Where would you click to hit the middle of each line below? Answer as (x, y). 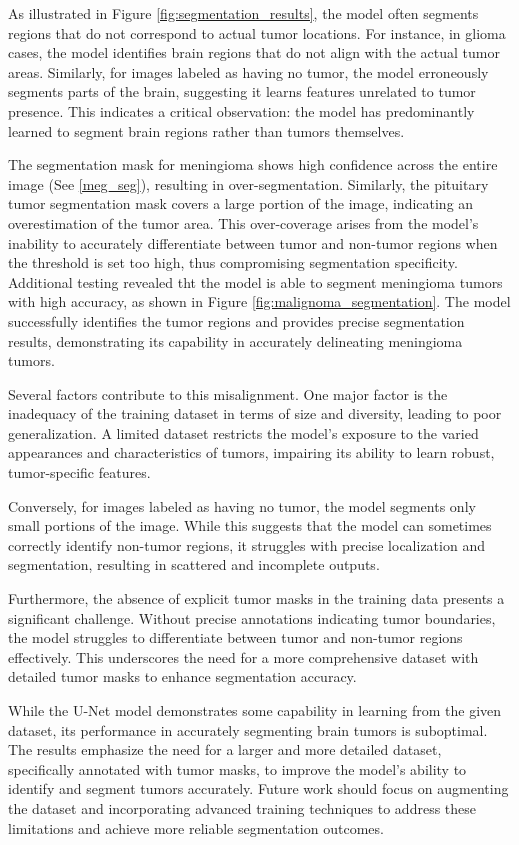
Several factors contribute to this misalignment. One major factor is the (228, 393)
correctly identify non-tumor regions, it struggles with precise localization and (246, 544)
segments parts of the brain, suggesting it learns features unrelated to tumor (242, 91)
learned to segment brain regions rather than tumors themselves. (206, 130)
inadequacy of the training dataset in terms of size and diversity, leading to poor (255, 413)
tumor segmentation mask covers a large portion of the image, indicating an (241, 203)
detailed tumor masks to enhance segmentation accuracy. (182, 676)
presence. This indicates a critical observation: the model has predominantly (241, 110)
